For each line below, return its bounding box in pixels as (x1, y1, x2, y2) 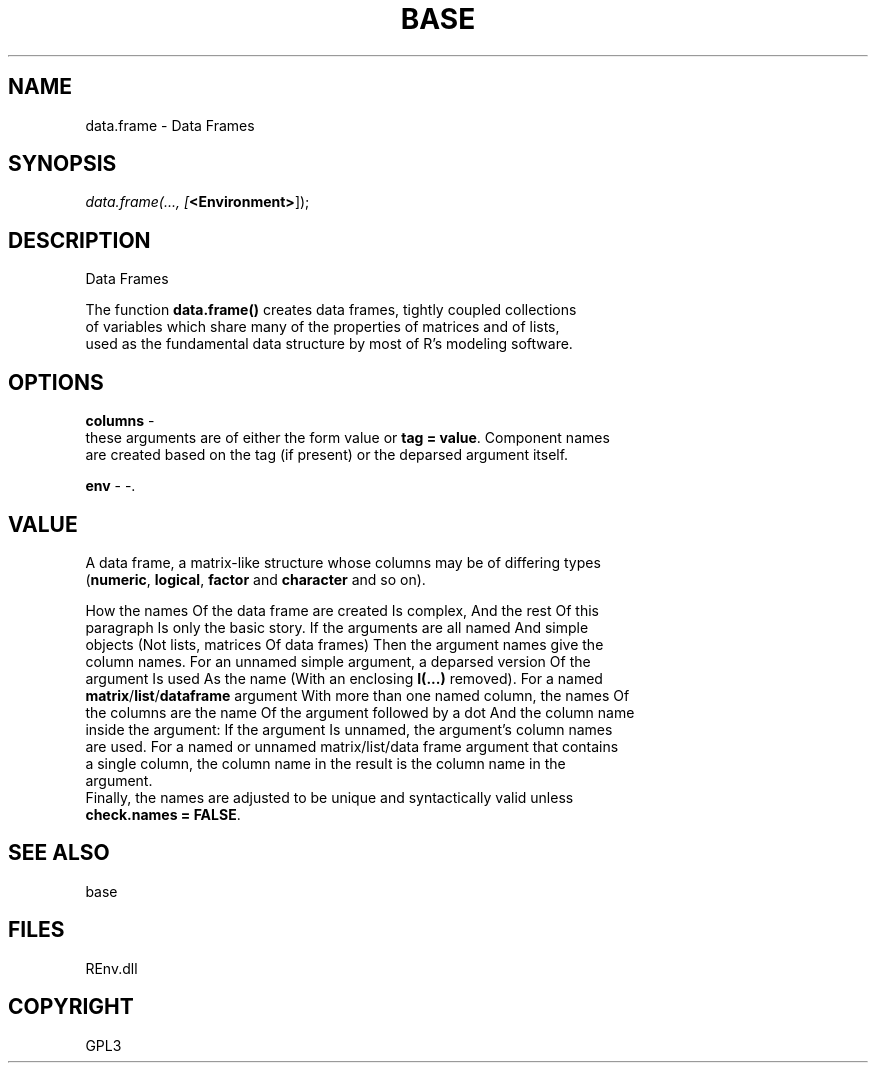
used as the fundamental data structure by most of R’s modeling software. (85, 335, 573, 353)
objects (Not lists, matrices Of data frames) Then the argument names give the (85, 635, 604, 653)
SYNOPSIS (8, 151, 117, 177)
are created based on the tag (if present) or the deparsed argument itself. (85, 446, 569, 464)
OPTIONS (8, 369, 104, 395)
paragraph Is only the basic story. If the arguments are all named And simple (85, 618, 589, 636)
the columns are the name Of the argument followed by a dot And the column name (85, 703, 635, 721)
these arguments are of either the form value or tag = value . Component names (85, 429, 610, 447)
